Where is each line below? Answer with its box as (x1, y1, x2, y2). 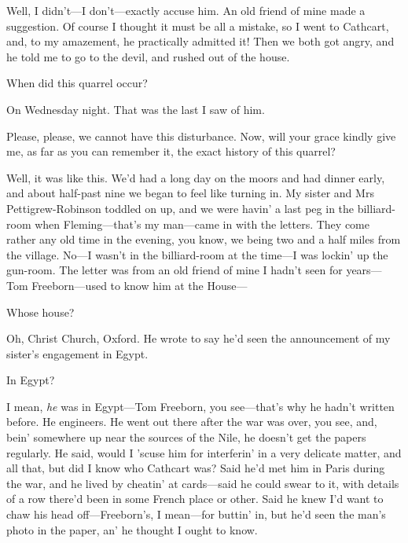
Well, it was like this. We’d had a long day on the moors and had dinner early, (6, 169, 385, 185)
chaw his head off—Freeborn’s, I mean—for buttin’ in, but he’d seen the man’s (6, 506, 386, 523)
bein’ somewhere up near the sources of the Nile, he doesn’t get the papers (6, 429, 366, 446)
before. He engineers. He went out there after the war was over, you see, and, (6, 413, 377, 430)
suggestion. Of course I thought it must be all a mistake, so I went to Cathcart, (6, 17, 389, 34)
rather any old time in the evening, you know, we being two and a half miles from (6, 231, 401, 248)
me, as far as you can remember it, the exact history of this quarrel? (6, 143, 336, 160)
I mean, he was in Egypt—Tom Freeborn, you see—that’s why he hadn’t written (6, 398, 395, 414)
